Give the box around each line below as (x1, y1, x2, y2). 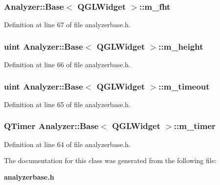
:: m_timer (174, 120, 216, 132)
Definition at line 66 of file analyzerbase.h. (4, 59, 131, 70)
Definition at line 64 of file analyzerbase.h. (4, 139, 131, 149)
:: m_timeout (158, 80, 210, 92)
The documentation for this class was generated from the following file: (4, 155, 217, 166)
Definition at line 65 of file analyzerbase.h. (4, 99, 131, 109)
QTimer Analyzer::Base (4, 120, 99, 132)
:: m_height (158, 40, 203, 52)
